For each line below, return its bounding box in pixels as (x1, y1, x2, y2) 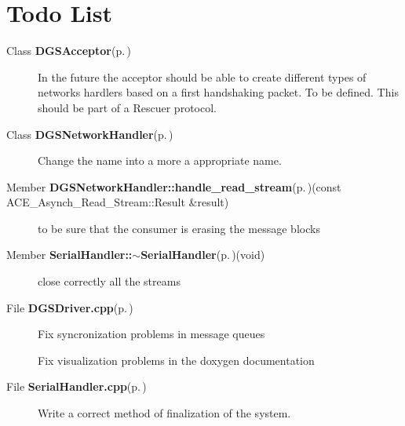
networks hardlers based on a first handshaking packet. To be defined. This (38, 84, 399, 100)
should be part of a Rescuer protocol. (38, 99, 217, 115)
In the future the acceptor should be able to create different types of (38, 68, 367, 85)
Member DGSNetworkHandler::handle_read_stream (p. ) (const (6, 178, 341, 195)
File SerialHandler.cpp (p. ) (6, 378, 147, 395)
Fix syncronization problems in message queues (38, 326, 265, 342)
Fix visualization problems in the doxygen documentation (38, 351, 315, 368)
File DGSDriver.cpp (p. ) (6, 299, 133, 315)
